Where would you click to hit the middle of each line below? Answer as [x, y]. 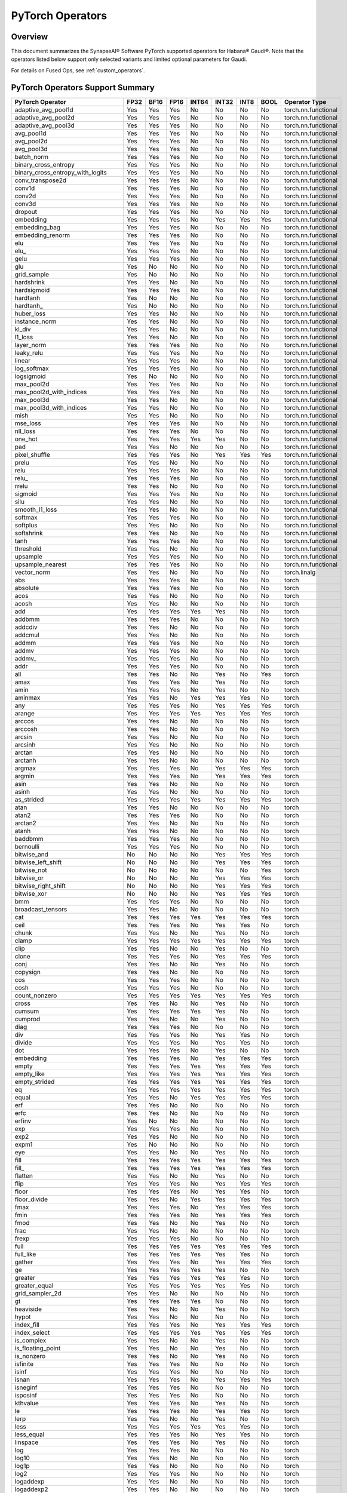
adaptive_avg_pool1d [44, 109]
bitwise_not [31, 870]
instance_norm [36, 321]
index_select [32, 1332]
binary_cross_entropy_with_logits [61, 172]
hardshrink [30, 282]
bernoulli [27, 846]
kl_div [23, 329]
